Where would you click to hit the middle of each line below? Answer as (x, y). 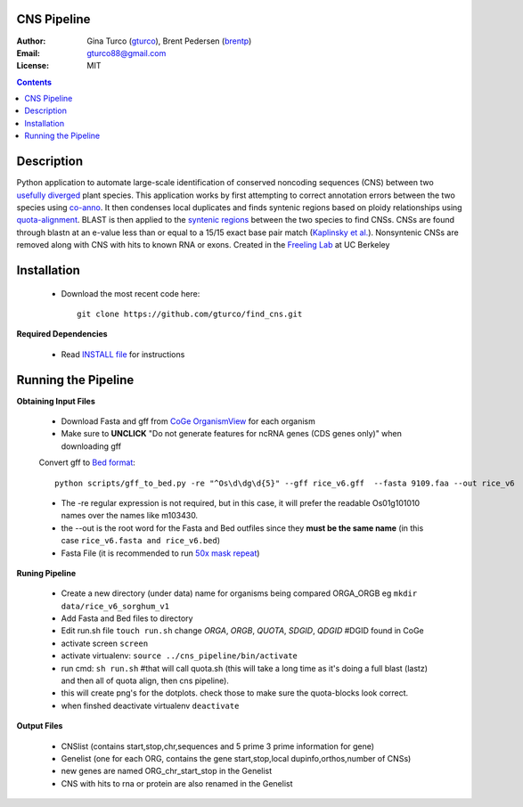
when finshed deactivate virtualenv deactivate (150, 705)
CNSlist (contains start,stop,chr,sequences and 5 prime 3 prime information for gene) (217, 746)
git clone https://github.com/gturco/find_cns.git (190, 314)
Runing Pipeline (46, 573)
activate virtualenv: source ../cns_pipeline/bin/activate (179, 656)
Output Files (40, 726)
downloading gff (91, 446)
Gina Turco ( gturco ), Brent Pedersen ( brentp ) (169, 41)
